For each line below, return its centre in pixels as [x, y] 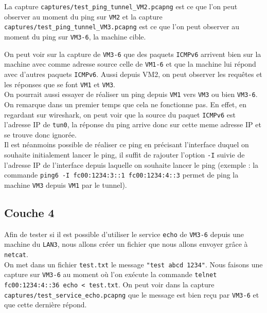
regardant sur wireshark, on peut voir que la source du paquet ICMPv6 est [120, 114]
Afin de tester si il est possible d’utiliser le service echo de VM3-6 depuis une [124, 234]
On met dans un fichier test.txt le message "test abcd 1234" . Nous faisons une [133, 264]
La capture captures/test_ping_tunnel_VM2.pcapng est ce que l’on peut [121, 6]
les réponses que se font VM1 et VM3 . [60, 84]
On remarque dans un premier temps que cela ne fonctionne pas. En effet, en [126, 104]
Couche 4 [29, 212]
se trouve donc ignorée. [40, 134]
